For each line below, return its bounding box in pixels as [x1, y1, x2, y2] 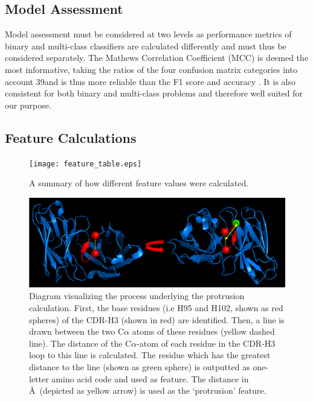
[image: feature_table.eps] [29, 159, 142, 168]
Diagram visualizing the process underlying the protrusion [29, 289, 245, 302]
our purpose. [5, 98, 51, 111]
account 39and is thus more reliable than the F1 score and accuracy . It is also [5, 75, 295, 87]
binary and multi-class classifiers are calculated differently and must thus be [5, 39, 286, 52]
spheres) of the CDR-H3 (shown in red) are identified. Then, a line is [29, 313, 285, 326]
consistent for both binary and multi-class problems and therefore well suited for [5, 87, 303, 99]
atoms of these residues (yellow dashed [132, 325, 275, 338]
